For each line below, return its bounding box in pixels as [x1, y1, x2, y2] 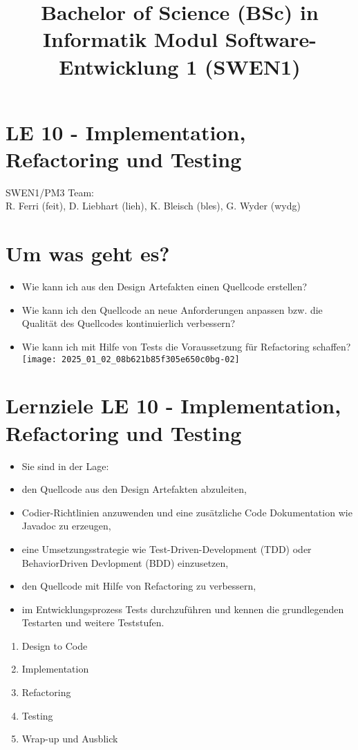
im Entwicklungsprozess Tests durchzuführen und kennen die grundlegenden [21, 601, 344, 616]
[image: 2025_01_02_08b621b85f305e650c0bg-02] [21, 354, 240, 364]
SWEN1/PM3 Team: [6, 185, 94, 199]
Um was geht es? [6, 239, 170, 268]
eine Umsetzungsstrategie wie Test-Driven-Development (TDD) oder [21, 541, 312, 556]
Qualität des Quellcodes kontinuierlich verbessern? [21, 316, 236, 330]
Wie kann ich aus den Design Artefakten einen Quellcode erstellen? [21, 279, 308, 294]
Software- [225, 25, 317, 53]
